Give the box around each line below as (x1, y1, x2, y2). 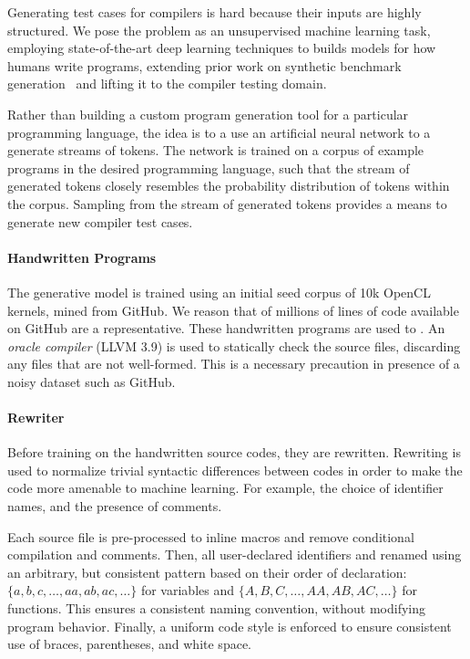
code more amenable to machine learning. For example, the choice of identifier (7, 478, 444, 497)
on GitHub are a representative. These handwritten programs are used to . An (7, 319, 445, 338)
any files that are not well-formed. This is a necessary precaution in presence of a (7, 354, 460, 373)
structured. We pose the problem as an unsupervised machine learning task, (7, 20, 431, 39)
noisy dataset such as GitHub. (7, 371, 176, 391)
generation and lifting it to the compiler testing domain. (7, 74, 327, 93)
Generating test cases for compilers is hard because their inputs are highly (7, 3, 422, 21)
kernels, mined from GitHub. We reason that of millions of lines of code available (7, 300, 459, 319)
